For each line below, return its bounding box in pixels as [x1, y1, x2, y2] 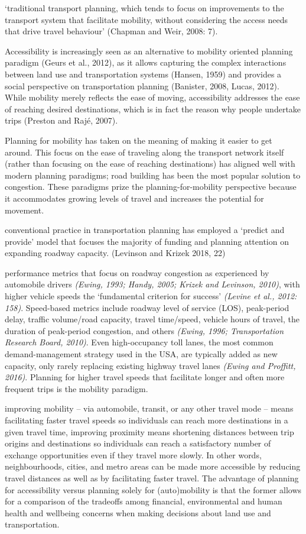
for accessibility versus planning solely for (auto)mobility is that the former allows [5, 483, 302, 496]
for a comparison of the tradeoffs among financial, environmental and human [5, 495, 282, 507]
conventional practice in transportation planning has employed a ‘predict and [5, 224, 285, 236]
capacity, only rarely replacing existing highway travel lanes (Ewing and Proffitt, [5, 359, 296, 371]
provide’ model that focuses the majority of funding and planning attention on [5, 235, 289, 247]
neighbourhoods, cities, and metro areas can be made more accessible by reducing [5, 460, 301, 472]
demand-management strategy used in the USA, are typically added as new [5, 348, 278, 360]
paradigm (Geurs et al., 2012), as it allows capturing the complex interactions [5, 56, 287, 69]
